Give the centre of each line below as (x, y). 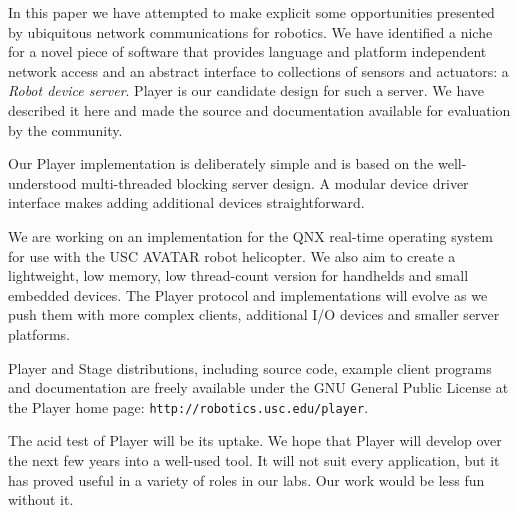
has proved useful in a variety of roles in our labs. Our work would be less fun (246, 479)
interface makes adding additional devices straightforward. (186, 202)
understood (42, 182)
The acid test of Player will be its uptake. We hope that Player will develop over (255, 440)
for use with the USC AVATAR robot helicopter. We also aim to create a (232, 255)
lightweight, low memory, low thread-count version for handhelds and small (238, 275)
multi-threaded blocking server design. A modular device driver (275, 182)
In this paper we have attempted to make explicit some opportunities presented (251, 12)
